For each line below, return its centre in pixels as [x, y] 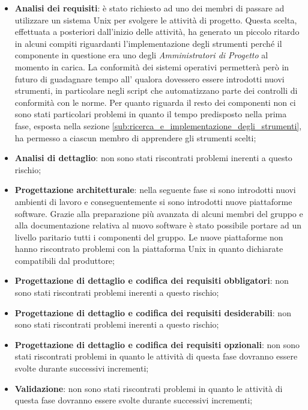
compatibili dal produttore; [65, 260]
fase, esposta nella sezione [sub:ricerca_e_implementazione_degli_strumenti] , [158, 125]
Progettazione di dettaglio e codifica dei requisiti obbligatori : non [152, 280]
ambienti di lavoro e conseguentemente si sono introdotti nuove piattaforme [153, 201]
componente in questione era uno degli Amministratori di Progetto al [141, 55]
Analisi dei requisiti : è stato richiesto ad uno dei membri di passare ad [149, 8]
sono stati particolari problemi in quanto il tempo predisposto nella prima [151, 114]
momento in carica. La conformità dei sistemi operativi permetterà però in [152, 66]
